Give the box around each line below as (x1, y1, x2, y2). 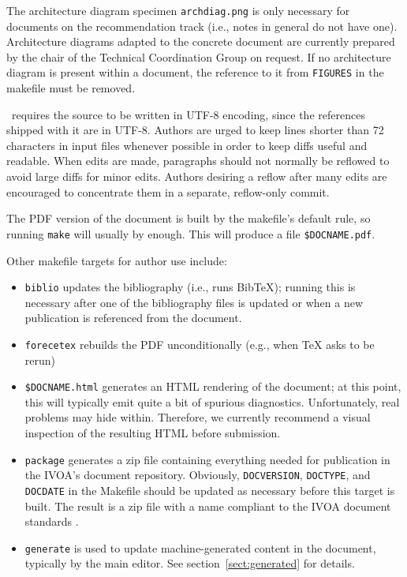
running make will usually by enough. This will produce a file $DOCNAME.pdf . (6, 225, 375, 242)
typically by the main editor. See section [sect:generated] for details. (24, 555, 355, 571)
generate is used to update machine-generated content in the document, (24, 539, 376, 556)
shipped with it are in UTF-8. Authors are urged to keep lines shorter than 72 (6, 122, 384, 138)
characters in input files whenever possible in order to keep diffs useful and (6, 137, 368, 153)
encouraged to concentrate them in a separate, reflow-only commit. (6, 183, 330, 200)
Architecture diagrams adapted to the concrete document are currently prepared (6, 33, 395, 50)
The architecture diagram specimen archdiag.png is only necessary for (6, 2, 350, 18)
